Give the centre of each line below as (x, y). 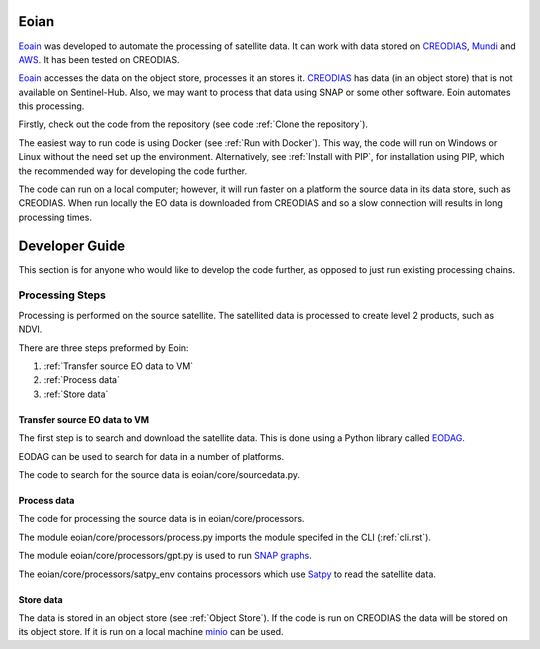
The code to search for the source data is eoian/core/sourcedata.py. (159, 474)
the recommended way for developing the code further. (133, 171)
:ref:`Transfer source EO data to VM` (118, 366)
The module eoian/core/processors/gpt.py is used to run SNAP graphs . (165, 556)
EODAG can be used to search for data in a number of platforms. (151, 456)
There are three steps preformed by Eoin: (103, 347)
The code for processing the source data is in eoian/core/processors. (161, 519)
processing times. (55, 217)
